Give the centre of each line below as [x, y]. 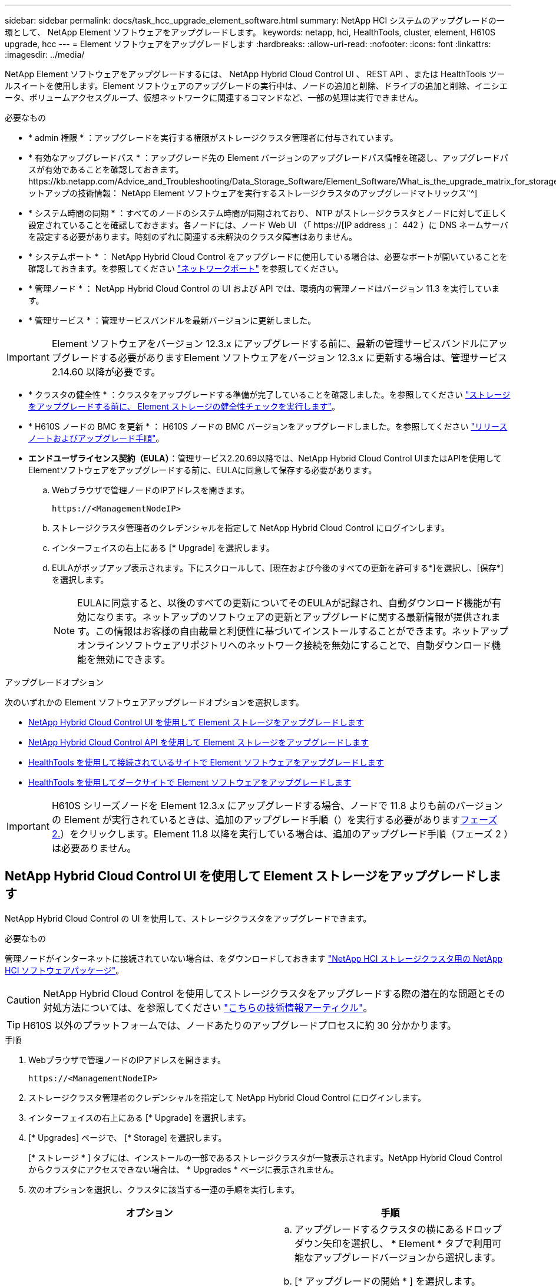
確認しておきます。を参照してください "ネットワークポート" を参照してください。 [186, 268]
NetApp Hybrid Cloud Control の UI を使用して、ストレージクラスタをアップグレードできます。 [188, 918]
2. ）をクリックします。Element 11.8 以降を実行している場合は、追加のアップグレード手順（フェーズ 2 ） [280, 834]
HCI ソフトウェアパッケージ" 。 [64, 970]
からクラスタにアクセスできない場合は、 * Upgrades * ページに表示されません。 [183, 1169]
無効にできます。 [133, 659]
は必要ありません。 [94, 848]
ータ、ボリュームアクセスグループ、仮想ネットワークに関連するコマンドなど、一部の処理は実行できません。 [214, 98]
